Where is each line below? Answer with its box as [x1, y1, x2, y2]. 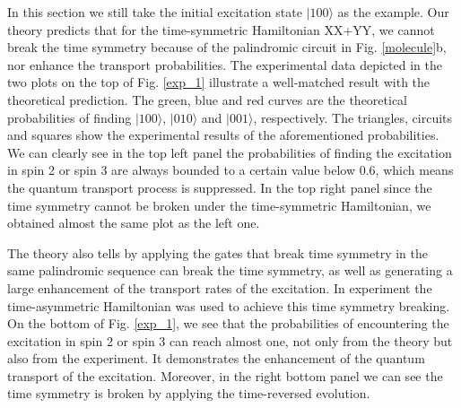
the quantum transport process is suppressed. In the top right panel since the [7, 178, 432, 196]
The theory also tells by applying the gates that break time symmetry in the [7, 243, 429, 262]
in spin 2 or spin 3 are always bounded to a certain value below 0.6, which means [7, 161, 454, 179]
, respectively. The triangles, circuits [253, 108, 453, 126]
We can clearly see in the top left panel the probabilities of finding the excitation [7, 143, 452, 161]
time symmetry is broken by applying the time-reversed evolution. [7, 384, 370, 403]
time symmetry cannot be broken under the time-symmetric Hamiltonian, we [7, 195, 431, 214]
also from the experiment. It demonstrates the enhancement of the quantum [7, 349, 425, 368]
